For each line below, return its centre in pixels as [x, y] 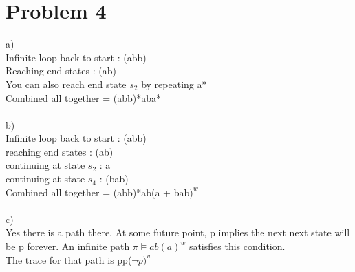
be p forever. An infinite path [68, 246]
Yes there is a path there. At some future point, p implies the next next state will [178, 232]
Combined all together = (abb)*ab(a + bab [98, 192]
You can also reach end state [66, 84]
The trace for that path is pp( [69, 259]
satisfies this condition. [237, 246]
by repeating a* [174, 84]
